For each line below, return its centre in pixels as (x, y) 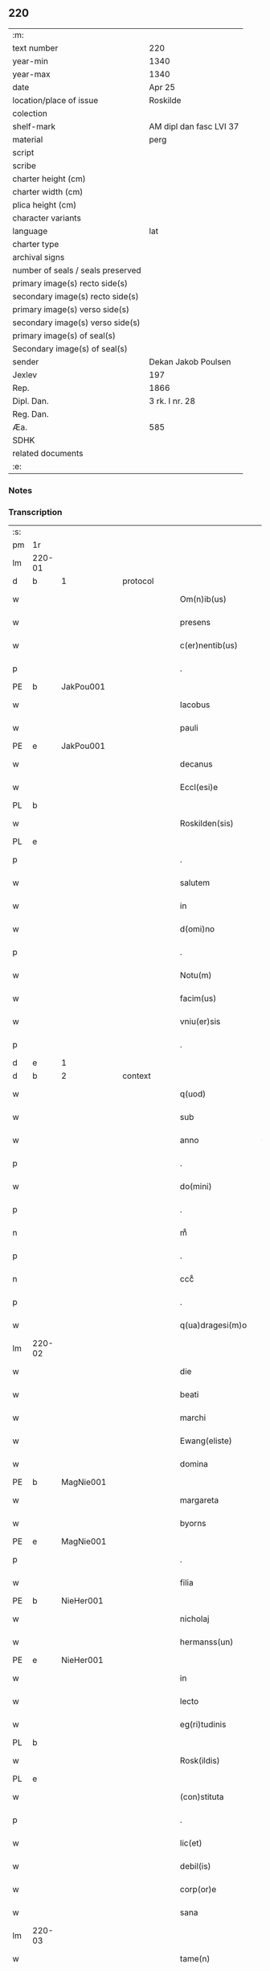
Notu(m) (196, 975)
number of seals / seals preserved (77, 270)
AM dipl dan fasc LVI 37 (194, 126)
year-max (31, 74)
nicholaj (194, 1619)
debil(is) (195, 1866)
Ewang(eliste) (206, 1441)
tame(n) (195, 1959)
